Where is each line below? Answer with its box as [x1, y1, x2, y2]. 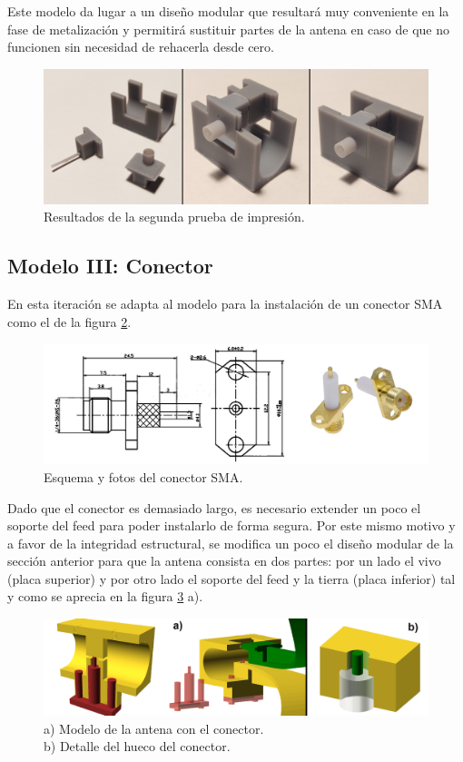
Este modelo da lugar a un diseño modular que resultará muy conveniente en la [7, 2, 449, 20]
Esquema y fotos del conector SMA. [44, 467, 243, 486]
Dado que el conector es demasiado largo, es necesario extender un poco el [7, 498, 421, 517]
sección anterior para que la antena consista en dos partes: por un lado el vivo [7, 551, 441, 570]
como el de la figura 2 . [7, 312, 132, 331]
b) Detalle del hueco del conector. [44, 737, 231, 756]
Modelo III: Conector [7, 252, 213, 280]
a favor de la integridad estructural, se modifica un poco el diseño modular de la [7, 533, 454, 552]
